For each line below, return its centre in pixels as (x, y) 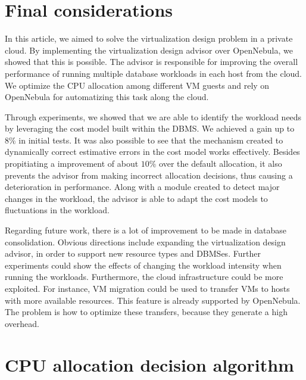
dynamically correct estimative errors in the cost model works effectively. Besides (152, 152)
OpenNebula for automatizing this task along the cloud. (107, 97)
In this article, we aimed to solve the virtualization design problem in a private (149, 38)
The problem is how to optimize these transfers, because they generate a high (146, 312)
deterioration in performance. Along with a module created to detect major (142, 187)
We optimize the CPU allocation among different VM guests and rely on (137, 85)
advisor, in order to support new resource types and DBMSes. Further (133, 253)
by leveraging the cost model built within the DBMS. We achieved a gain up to (150, 128)
